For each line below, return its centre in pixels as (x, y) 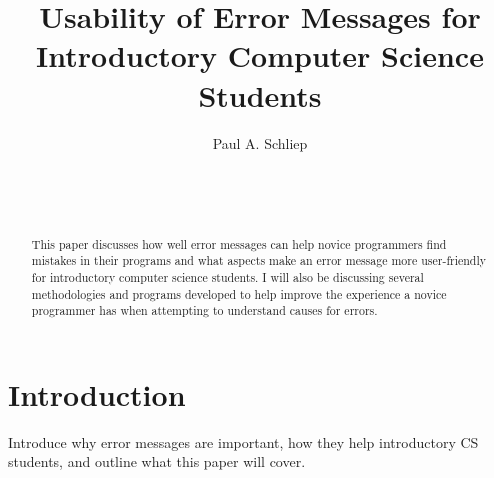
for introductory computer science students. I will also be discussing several (227, 276)
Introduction (97, 393)
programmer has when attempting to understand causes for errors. (204, 310)
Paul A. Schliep (260, 142)
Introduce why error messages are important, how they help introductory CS (243, 441)
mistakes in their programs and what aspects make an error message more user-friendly (259, 260)
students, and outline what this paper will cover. (157, 461)
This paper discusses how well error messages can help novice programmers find (239, 243)
